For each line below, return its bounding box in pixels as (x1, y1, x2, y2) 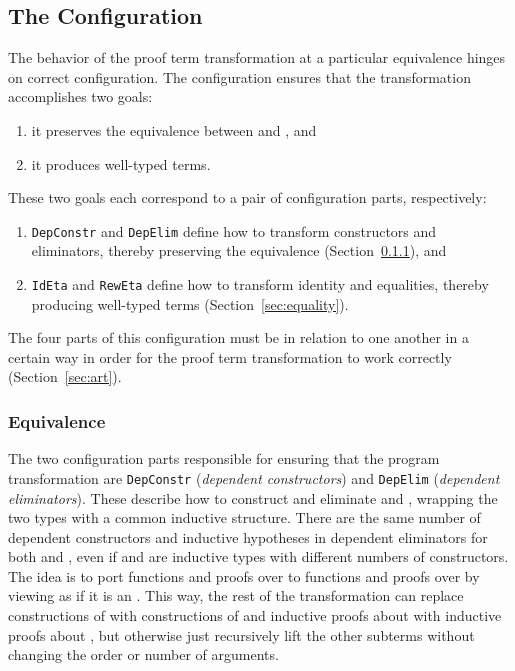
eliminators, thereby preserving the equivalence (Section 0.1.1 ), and (31, 240, 447, 261)
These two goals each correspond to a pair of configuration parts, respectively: (8, 187, 487, 208)
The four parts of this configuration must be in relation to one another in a (8, 327, 469, 348)
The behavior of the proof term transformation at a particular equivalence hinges (8, 47, 506, 68)
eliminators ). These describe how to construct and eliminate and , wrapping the (8, 487, 498, 508)
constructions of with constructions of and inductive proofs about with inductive (8, 605, 502, 626)
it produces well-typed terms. (31, 153, 211, 174)
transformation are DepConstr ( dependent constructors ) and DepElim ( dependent (8, 467, 500, 488)
